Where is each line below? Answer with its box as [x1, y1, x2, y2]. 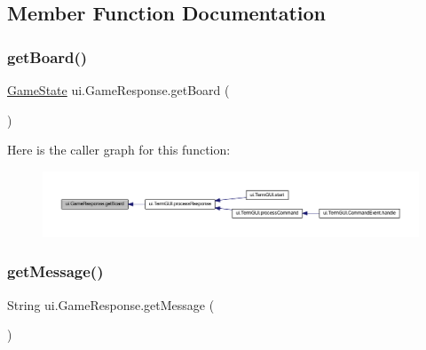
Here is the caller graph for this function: [7, 140, 231, 159]
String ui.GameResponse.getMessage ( [7, 295, 215, 314]
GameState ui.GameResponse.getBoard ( [7, 81, 230, 99]
